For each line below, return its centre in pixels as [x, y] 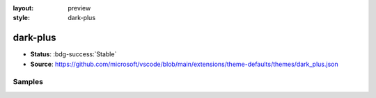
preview [79, 8]
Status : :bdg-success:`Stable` [73, 54]
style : [22, 18]
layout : [23, 8]
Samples [28, 82]
